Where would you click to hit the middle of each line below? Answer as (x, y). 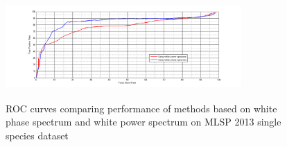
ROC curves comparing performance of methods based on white (141, 108)
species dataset (37, 135)
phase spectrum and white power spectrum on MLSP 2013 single (143, 122)
